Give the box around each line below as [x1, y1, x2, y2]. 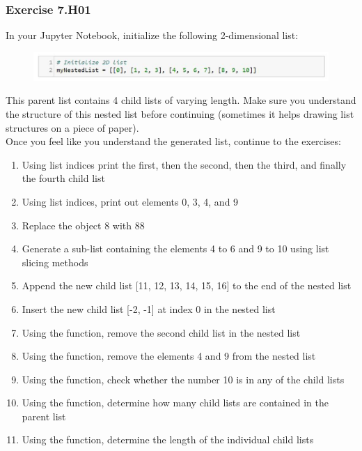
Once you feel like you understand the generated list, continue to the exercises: [6, 134, 341, 148]
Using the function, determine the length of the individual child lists [22, 432, 314, 447]
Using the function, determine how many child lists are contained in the [22, 395, 329, 410]
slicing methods [22, 254, 88, 269]
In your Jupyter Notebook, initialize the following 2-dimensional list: [6, 28, 299, 43]
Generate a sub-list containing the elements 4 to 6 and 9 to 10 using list [22, 241, 329, 256]
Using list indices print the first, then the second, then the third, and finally [22, 157, 347, 171]
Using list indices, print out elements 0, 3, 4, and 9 [22, 194, 239, 208]
